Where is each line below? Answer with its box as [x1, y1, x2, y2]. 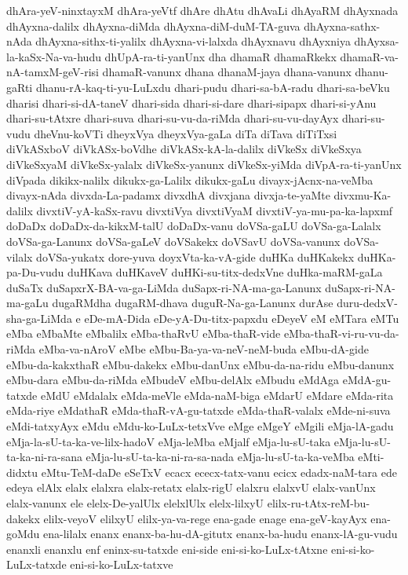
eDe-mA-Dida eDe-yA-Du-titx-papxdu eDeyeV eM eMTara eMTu [84, 309, 399, 326]
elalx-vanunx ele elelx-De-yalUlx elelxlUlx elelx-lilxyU [6, 495, 264, 511]
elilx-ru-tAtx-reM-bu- [267, 495, 370, 511]
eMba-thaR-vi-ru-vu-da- [283, 325, 399, 342]
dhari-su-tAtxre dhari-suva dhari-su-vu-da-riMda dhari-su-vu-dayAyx [6, 110, 339, 126]
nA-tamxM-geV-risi [6, 64, 99, 80]
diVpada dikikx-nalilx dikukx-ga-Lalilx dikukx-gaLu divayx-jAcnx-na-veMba [6, 171, 373, 188]
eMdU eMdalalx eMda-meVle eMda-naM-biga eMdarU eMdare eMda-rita [40, 386, 394, 403]
